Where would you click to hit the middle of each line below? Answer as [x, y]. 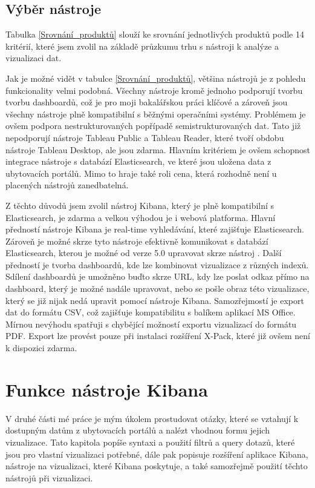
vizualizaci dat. [34, 58]
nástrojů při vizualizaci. [49, 477]
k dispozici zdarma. [41, 348]
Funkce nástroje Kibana [107, 389]
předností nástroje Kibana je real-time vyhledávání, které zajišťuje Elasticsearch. [155, 229]
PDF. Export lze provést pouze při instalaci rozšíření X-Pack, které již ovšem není [158, 336]
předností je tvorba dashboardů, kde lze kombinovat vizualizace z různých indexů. [157, 264]
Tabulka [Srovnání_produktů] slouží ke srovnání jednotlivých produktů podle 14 [155, 34]
